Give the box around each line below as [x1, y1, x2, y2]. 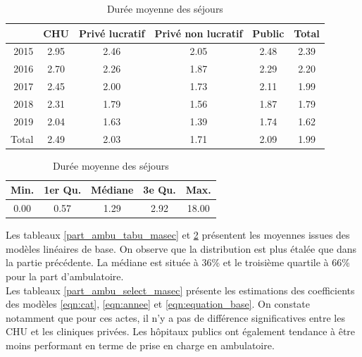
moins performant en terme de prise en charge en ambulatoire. [6, 338, 275, 353]
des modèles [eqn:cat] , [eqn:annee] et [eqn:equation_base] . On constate [6, 296, 311, 311]
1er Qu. [44, 182, 82, 197]
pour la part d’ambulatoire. [6, 269, 124, 284]
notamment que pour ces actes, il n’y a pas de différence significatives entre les [6, 310, 345, 325]
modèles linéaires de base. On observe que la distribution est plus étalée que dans [6, 241, 357, 256]
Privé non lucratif [154, 25, 243, 40]
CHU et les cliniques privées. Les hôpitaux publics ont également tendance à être [6, 324, 356, 339]
